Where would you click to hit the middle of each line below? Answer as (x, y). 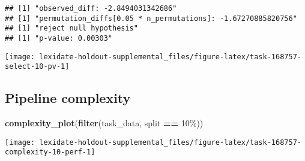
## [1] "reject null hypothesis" (71, 28)
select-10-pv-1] (37, 67)
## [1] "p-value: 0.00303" (59, 38)
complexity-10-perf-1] (50, 152)
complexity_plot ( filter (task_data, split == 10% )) (104, 123)
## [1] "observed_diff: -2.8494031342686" (91, 8)
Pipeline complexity (68, 98)
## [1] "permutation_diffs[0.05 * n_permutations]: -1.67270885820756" (151, 18)
